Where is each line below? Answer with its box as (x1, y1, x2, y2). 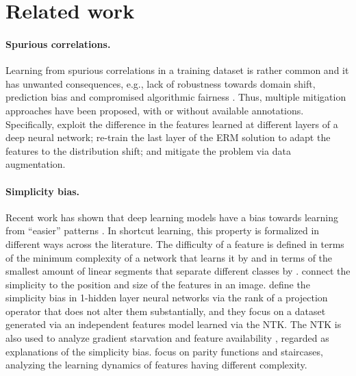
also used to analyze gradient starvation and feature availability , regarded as (5, 331, 329, 345)
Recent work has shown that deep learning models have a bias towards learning (5, 210, 339, 224)
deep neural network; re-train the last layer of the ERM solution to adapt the (5, 130, 331, 145)
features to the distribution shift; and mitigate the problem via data (5, 143, 291, 158)
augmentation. (5, 157, 66, 171)
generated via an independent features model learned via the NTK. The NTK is (5, 317, 342, 331)
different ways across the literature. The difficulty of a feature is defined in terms (5, 236, 344, 251)
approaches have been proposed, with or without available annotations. (5, 103, 304, 117)
